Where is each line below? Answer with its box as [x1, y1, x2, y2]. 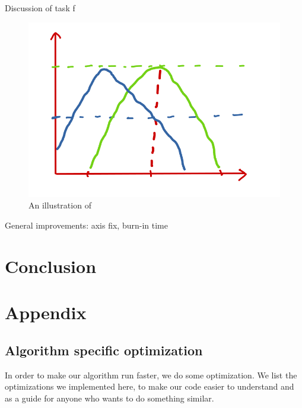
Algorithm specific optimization [5, 340, 203, 359]
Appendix [5, 300, 87, 325]
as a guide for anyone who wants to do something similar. [5, 391, 214, 404]
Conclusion [5, 253, 97, 278]
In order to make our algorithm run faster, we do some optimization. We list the [5, 368, 297, 381]
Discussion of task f [5, 2, 75, 14]
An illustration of [28, 199, 91, 211]
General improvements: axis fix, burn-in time [5, 219, 168, 231]
